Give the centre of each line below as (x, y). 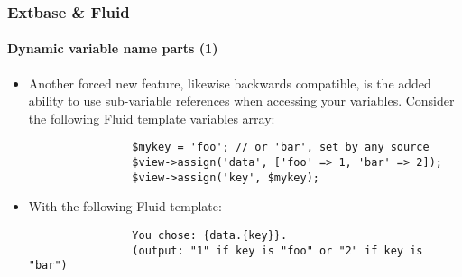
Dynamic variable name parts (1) (113, 48)
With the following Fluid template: (125, 206)
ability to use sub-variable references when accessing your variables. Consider (241, 101)
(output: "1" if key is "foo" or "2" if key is (277, 250)
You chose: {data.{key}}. (210, 235)
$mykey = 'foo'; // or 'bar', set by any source (281, 148)
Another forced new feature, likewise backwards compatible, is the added (230, 83)
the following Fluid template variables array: (152, 118)
